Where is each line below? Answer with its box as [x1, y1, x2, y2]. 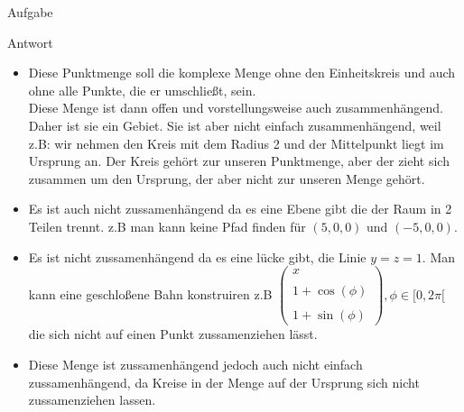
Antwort [7, 32, 53, 51]
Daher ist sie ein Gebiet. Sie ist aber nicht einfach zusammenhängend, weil [28, 115, 441, 134]
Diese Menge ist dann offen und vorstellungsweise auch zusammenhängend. [28, 98, 443, 117]
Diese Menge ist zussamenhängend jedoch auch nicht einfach [28, 354, 363, 373]
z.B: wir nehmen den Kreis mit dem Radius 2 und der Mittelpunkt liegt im [28, 133, 444, 152]
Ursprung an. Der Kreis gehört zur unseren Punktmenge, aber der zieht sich [28, 151, 450, 170]
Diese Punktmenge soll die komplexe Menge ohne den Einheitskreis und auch [28, 63, 456, 82]
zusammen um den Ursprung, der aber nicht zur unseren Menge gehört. [28, 169, 425, 188]
